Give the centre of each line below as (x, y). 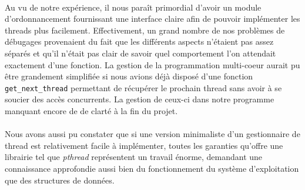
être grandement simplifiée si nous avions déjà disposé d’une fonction (129, 76)
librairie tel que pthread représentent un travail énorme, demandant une (134, 157)
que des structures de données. (60, 180)
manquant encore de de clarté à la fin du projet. (91, 111)
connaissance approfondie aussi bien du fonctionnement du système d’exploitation (152, 168)
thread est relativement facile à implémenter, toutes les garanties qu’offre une (144, 145)
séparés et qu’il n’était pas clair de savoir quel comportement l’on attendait (140, 53)
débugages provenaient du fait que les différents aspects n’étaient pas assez (139, 41)
